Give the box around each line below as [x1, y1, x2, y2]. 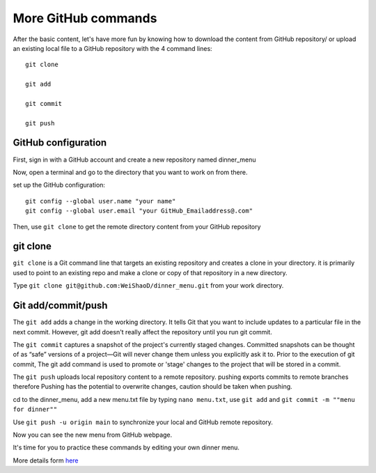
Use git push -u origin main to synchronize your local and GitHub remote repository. [13, 418, 273, 426]
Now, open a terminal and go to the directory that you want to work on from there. [13, 168, 248, 176]
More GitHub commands [13, 10, 157, 26]
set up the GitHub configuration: [13, 181, 106, 189]
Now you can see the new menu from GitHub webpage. [13, 431, 173, 439]
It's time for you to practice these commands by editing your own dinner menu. [13, 443, 240, 452]
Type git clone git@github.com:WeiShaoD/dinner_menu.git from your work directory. [13, 281, 284, 290]
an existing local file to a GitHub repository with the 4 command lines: [13, 44, 212, 52]
